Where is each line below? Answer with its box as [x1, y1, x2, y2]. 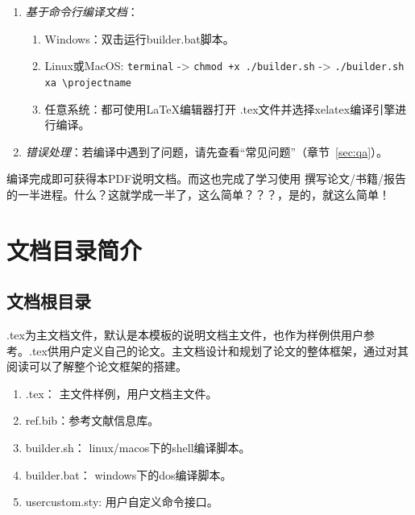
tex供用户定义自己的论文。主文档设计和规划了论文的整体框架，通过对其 [31, 342, 409, 359]
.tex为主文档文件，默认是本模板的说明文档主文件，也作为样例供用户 [6, 326, 363, 343]
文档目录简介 [6, 233, 143, 266]
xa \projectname [44, 77, 131, 89]
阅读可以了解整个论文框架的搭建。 [6, 358, 187, 375]
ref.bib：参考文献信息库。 [25, 412, 160, 429]
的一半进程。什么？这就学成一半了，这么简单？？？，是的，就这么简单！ [6, 185, 390, 202]
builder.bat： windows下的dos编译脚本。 [25, 466, 232, 483]
